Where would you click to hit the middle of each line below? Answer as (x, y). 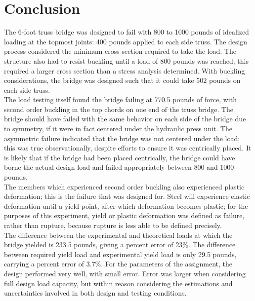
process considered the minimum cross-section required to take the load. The (120, 51)
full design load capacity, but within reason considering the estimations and (118, 283)
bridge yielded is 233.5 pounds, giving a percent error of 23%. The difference (120, 245)
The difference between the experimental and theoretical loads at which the (118, 235)
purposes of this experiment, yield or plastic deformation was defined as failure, (124, 215)
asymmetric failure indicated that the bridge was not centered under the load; (122, 138)
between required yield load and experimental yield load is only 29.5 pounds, (120, 254)
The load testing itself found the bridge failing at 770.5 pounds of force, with (120, 99)
